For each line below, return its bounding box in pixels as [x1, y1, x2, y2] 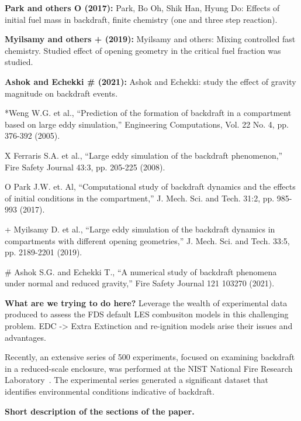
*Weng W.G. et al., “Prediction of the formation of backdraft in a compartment [5, 107, 292, 119]
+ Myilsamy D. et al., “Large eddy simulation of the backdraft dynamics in [5, 223, 275, 235]
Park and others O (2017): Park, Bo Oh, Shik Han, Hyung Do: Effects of [5, 2, 280, 13]
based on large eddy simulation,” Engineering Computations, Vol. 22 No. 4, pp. [5, 118, 289, 130]
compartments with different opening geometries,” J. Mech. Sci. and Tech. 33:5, [5, 234, 290, 247]
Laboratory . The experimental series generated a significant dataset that [5, 374, 269, 386]
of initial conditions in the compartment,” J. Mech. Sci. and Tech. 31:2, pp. [5, 191, 275, 204]
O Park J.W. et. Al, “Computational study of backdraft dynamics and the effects [5, 180, 296, 193]
